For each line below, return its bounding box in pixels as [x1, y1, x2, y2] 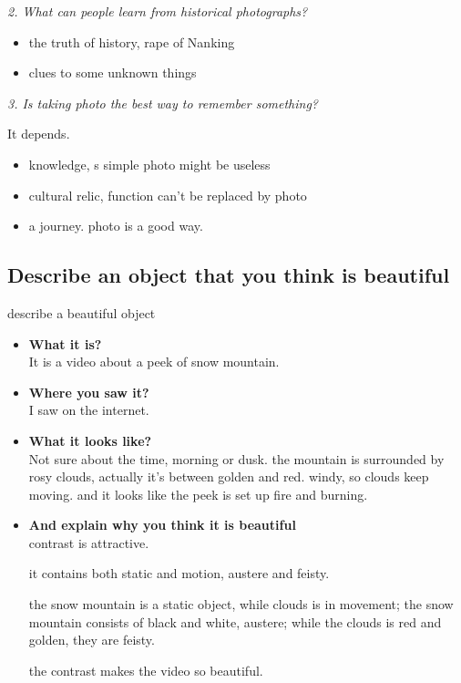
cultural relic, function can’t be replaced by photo [28, 185, 307, 204]
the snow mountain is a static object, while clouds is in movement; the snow [28, 595, 454, 614]
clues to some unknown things [28, 63, 197, 82]
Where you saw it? [28, 382, 149, 401]
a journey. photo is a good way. [28, 216, 203, 235]
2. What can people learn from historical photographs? [7, 2, 308, 20]
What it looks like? [28, 430, 152, 450]
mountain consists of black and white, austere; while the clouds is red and [28, 612, 442, 631]
